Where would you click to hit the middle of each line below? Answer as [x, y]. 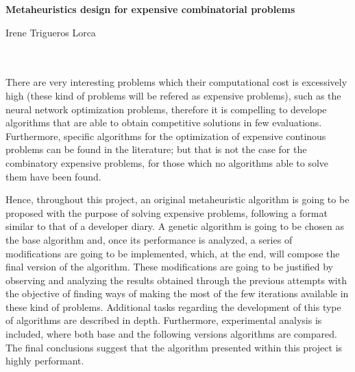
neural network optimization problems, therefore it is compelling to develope [166, 109]
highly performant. [45, 361]
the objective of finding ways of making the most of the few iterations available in [177, 293]
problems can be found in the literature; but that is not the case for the [156, 149]
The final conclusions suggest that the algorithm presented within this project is [174, 347]
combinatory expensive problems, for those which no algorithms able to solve [167, 162]
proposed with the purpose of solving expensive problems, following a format [167, 212]
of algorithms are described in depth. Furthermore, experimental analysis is [164, 320]
